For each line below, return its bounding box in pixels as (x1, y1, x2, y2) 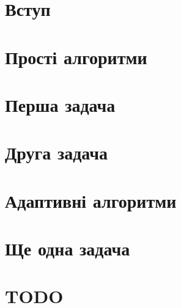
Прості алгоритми (5, 44, 147, 69)
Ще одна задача (5, 236, 130, 261)
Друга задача (5, 140, 108, 165)
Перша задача (5, 92, 116, 117)
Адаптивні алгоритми (5, 188, 177, 213)
